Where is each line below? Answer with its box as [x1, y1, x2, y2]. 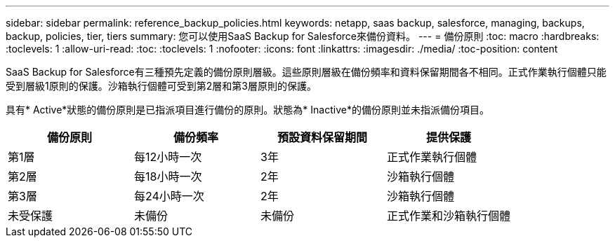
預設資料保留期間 [277, 130, 368, 144]
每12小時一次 [134, 150, 202, 164]
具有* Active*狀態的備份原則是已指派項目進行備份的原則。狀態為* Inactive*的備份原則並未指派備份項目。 [6, 104, 489, 116]
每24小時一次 [134, 189, 204, 203]
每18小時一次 [134, 169, 202, 183]
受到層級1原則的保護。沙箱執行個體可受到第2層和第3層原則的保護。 [6, 80, 317, 92]
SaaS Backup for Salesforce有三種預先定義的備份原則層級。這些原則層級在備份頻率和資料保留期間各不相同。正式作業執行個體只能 [6, 66, 607, 78]
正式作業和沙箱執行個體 [387, 209, 511, 223]
